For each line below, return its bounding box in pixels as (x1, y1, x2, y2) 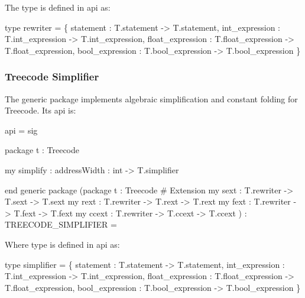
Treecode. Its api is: (5, 104, 76, 116)
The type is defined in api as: (5, 1, 111, 13)
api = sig (5, 124, 38, 136)
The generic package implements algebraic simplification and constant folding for (5, 92, 298, 105)
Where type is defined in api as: (5, 238, 120, 250)
